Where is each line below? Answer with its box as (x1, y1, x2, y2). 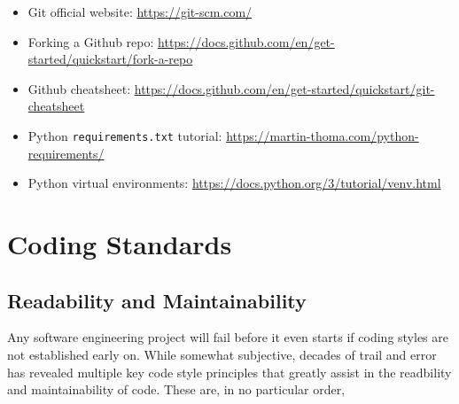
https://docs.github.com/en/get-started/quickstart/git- (134, 79, 435, 97)
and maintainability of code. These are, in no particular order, (7, 380, 346, 399)
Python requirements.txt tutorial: (27, 126, 222, 144)
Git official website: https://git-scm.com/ (27, 3, 253, 20)
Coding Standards (7, 226, 232, 261)
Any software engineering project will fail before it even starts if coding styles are (7, 328, 448, 346)
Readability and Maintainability (7, 286, 307, 314)
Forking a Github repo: (27, 32, 154, 50)
